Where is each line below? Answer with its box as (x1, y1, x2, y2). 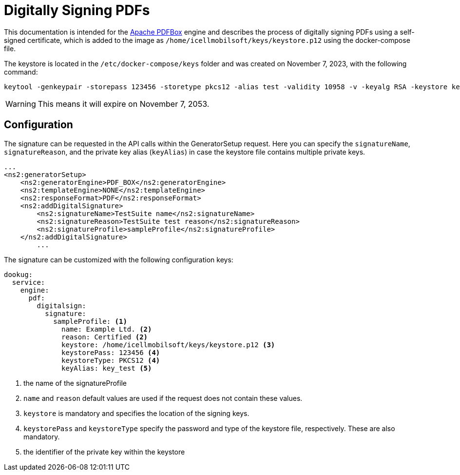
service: (12, 278, 45, 286)
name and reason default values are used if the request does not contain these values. (23, 394, 303, 402)
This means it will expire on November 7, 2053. (38, 99, 210, 109)
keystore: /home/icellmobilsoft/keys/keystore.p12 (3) (61, 340, 275, 349)
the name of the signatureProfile (23, 378, 127, 387)
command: (4, 67, 38, 76)
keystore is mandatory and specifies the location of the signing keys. (23, 409, 249, 417)
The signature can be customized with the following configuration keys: (4, 255, 233, 264)
